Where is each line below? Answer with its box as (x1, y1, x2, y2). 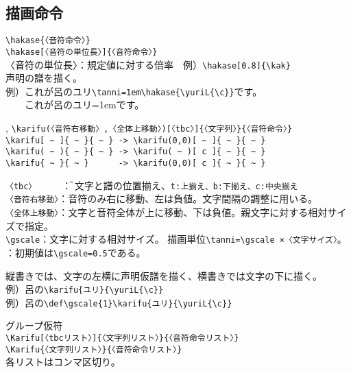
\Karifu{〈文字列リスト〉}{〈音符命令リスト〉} (5, 344, 182, 354)
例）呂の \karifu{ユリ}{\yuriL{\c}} (5, 282, 164, 296)
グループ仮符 (5, 318, 63, 333)
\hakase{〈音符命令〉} (5, 36, 90, 46)
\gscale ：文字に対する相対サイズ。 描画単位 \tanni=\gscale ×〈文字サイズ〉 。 (5, 232, 347, 246)
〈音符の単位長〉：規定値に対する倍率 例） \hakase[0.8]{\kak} (5, 57, 291, 71)
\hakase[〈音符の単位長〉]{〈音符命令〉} (5, 47, 158, 57)
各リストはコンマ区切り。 (5, 354, 121, 369)
